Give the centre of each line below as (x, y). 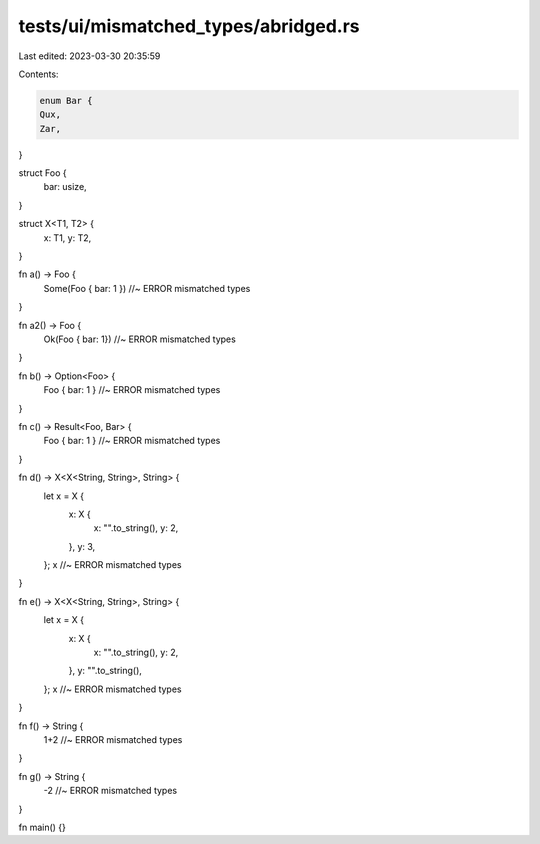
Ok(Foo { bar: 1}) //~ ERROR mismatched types (140, 339)
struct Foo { (42, 173)
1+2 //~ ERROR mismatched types (113, 739)
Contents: (38, 74)
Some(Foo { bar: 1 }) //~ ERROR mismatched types (147, 288)
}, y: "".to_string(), (105, 671)
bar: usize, (65, 187)
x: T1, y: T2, (67, 237)
